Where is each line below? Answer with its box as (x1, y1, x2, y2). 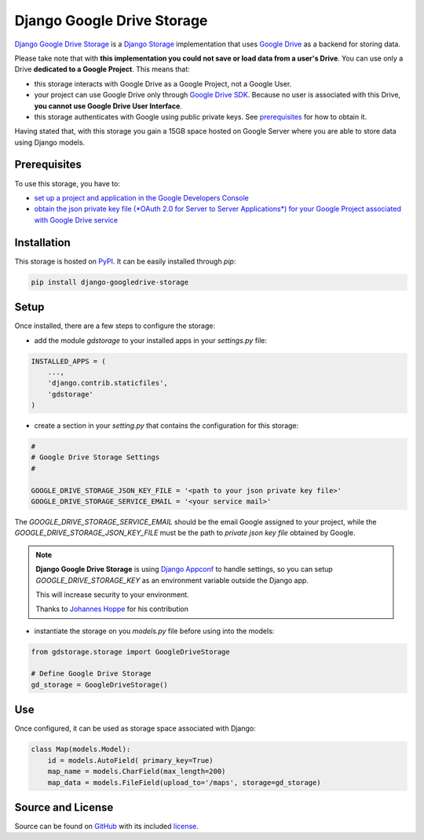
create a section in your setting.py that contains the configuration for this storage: (34, 421, 299, 430)
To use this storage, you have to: (14, 179, 121, 188)
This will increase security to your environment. (35, 590, 189, 599)
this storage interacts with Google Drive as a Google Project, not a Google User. (34, 79, 292, 88)
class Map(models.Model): (31, 745, 131, 754)
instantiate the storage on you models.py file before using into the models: (34, 626, 275, 636)
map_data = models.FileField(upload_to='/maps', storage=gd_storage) (47, 778, 321, 787)
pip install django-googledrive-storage (31, 278, 188, 286)
